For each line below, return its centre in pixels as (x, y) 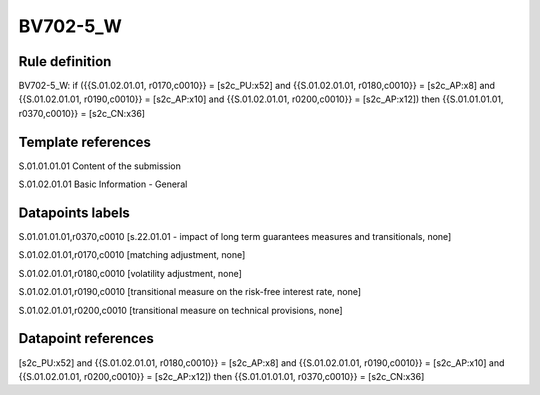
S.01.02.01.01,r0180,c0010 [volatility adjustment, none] (130, 273)
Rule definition (65, 61)
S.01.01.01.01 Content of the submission (100, 166)
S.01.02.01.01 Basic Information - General (103, 184)
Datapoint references (86, 338)
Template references (85, 141)
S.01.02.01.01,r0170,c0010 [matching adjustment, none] (132, 255)
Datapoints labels (74, 212)
